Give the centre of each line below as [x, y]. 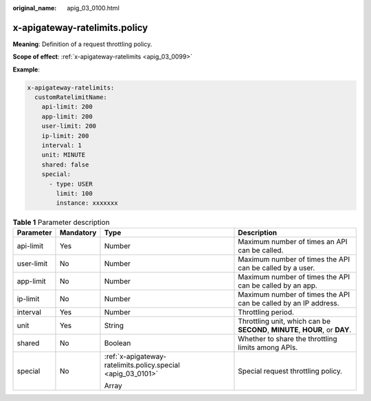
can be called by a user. [277, 268]
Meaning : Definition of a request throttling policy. [82, 44]
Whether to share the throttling [288, 338]
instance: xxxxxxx [87, 203]
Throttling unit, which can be [284, 321]
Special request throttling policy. [290, 371]
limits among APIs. [268, 347]
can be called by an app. [278, 285]
